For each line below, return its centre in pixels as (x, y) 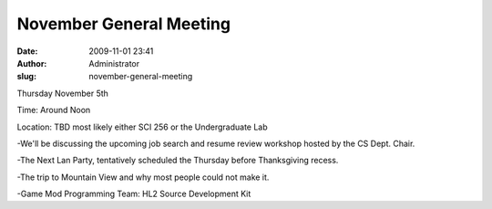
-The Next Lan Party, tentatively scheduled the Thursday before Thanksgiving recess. (178, 161)
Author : (32, 63)
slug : (26, 77)
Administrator (114, 63)
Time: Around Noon (54, 110)
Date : (27, 51)
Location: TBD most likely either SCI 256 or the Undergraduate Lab (142, 127)
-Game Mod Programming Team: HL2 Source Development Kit (134, 194)
